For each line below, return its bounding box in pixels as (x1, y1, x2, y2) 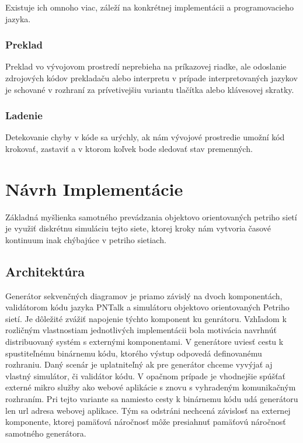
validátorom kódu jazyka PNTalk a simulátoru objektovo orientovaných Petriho (5, 301, 290, 313)
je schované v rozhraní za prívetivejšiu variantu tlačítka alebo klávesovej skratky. (5, 83, 294, 95)
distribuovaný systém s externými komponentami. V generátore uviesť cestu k (5, 335, 284, 348)
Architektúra (5, 262, 85, 280)
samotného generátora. (5, 427, 86, 439)
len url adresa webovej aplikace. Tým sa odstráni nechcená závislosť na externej (5, 404, 291, 416)
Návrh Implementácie (5, 176, 183, 200)
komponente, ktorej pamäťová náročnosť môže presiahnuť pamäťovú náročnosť (5, 416, 286, 428)
